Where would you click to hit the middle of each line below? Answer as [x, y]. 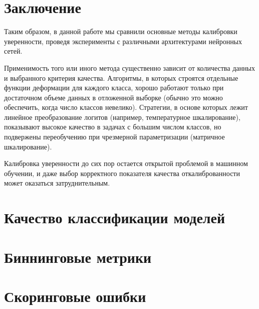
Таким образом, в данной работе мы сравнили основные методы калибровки [121, 31]
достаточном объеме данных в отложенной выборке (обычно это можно [113, 97]
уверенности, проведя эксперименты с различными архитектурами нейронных [123, 41]
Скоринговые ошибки [75, 296]
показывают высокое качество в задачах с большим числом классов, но [113, 127]
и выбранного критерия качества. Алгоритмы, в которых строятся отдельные [121, 78]
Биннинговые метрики [78, 257]
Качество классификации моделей [115, 217]
